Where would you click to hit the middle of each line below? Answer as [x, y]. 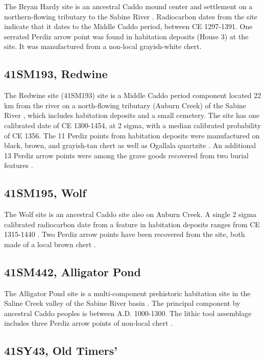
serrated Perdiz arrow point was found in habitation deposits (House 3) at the [126, 36]
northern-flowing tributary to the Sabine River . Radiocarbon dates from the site [131, 16]
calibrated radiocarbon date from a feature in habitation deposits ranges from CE [132, 224]
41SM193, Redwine [56, 74]
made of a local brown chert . [50, 244]
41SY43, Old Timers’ [61, 351]
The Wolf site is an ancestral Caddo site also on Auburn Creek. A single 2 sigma [130, 214]
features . [19, 165]
